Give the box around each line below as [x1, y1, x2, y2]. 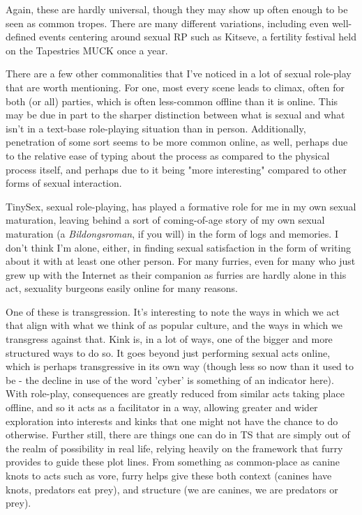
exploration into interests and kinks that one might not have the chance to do [6, 413, 338, 428]
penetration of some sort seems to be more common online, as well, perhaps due [6, 134, 348, 149]
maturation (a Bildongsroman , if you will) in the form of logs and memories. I [6, 226, 338, 240]
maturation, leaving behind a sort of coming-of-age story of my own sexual [6, 213, 325, 227]
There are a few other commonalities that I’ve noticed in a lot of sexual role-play [6, 66, 352, 81]
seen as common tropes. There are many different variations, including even [6, 15, 329, 30]
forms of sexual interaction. [6, 176, 122, 190]
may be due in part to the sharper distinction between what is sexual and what [6, 107, 345, 122]
